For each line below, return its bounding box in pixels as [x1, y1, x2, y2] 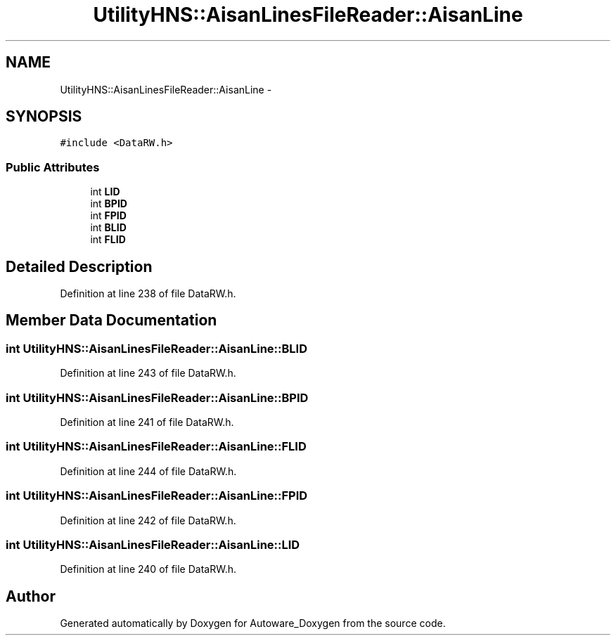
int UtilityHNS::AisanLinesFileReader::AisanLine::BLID [6, 341, 307, 356]
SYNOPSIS [6, 108, 82, 126]
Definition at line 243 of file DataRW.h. [60, 367, 236, 380]
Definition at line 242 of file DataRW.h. [60, 514, 236, 526]
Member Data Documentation [6, 311, 217, 330]
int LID [90, 186, 120, 198]
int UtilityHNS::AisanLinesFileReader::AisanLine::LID [6, 537, 300, 552]
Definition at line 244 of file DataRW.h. [60, 465, 237, 477]
